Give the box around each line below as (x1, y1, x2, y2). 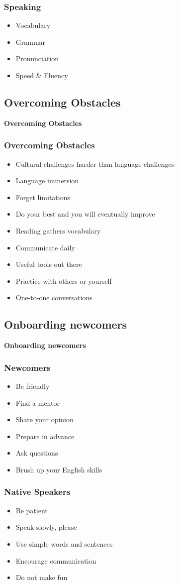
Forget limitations (15, 192, 71, 202)
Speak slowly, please (15, 522, 77, 532)
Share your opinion (15, 414, 74, 425)
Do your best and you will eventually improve (15, 209, 155, 219)
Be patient (15, 505, 48, 515)
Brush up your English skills (15, 464, 102, 474)
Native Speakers (4, 485, 71, 498)
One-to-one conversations (15, 292, 92, 303)
